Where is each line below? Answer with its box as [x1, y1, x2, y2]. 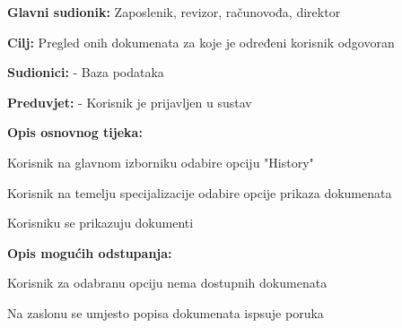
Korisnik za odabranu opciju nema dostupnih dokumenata [7, 273, 328, 292]
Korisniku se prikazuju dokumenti [7, 213, 194, 232]
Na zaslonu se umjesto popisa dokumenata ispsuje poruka [7, 303, 324, 322]
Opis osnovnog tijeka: [7, 123, 143, 142]
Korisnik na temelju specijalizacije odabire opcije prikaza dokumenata [7, 183, 392, 202]
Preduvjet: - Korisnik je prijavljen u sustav [7, 92, 252, 111]
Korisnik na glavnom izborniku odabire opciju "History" [7, 152, 314, 171]
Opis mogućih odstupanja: [7, 243, 172, 262]
